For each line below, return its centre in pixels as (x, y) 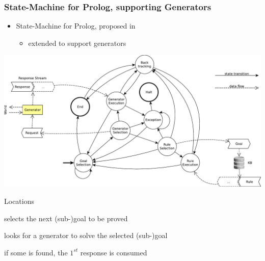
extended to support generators (77, 43)
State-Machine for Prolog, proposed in (76, 26)
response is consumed (114, 252)
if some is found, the (36, 252)
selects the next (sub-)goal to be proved (66, 218)
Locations (19, 201)
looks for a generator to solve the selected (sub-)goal (86, 235)
